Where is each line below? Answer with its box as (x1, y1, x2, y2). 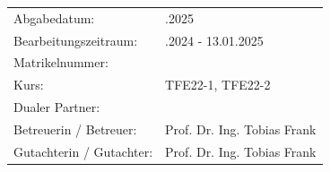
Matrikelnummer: (13, 53, 109, 72)
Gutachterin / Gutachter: (13, 142, 153, 160)
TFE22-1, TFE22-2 (165, 75, 271, 94)
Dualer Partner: (13, 98, 100, 116)
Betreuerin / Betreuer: (13, 119, 137, 138)
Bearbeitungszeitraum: (13, 30, 138, 49)
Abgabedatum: (13, 8, 95, 27)
